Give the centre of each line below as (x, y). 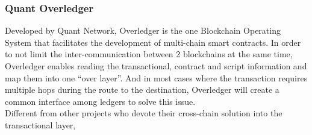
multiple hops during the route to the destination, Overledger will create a (142, 89)
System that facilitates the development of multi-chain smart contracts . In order (153, 42)
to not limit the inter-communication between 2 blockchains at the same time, (149, 54)
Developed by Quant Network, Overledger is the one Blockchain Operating (143, 30)
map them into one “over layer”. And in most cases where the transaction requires (156, 77)
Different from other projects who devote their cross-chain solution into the (144, 113)
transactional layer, (40, 124)
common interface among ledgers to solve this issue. (100, 101)
